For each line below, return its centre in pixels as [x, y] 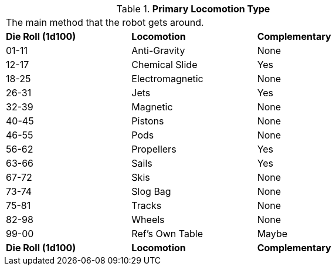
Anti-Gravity [158, 50]
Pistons [148, 121]
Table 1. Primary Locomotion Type [193, 9]
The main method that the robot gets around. [105, 22]
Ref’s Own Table [167, 234]
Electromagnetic [167, 79]
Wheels [148, 220]
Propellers [154, 149]
